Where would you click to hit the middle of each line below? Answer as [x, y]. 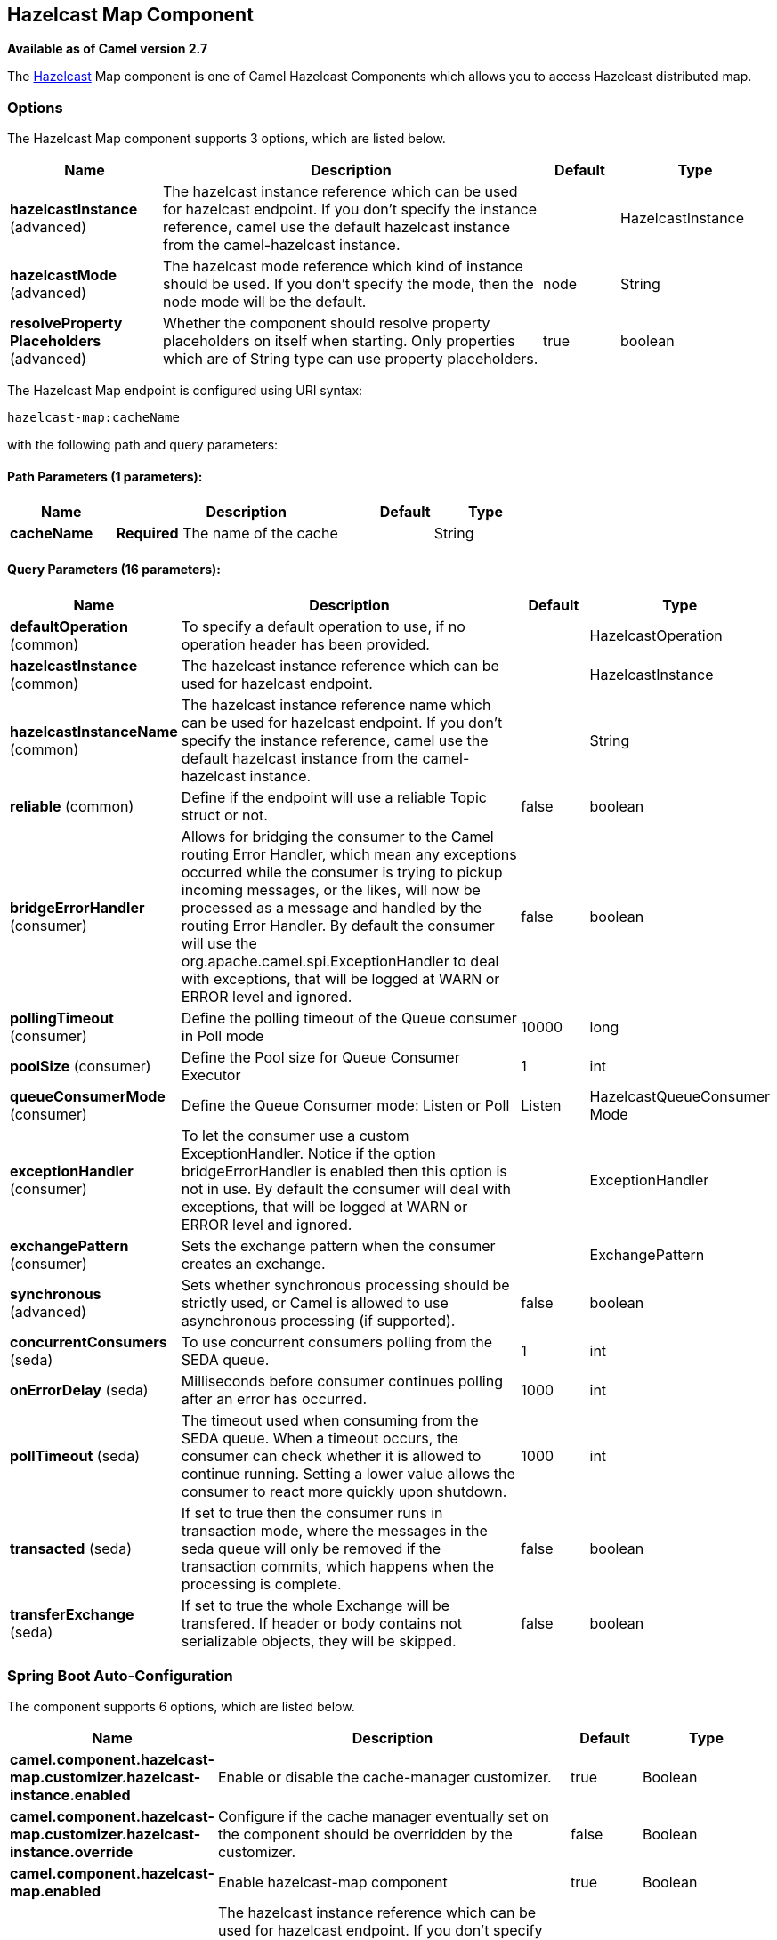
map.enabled [56, 1891]
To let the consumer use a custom [295, 1135]
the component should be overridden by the [365, 1835]
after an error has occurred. [274, 1398]
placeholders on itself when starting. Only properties [339, 341]
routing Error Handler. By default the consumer [338, 925]
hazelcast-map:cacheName [93, 418]
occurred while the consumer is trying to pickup [342, 872]
